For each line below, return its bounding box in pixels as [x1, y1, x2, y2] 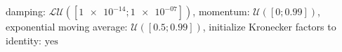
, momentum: [192, 4, 250, 18]
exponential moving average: [6, 19, 128, 33]
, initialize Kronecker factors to [202, 19, 336, 33]
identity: [6, 33, 41, 47]
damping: [6, 4, 46, 18]
